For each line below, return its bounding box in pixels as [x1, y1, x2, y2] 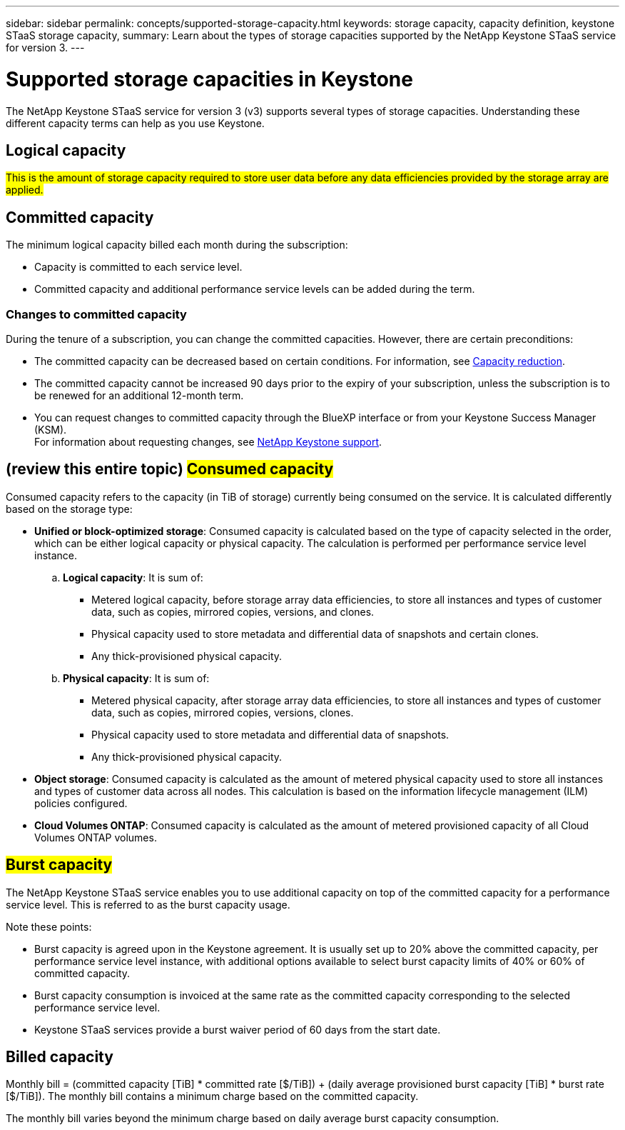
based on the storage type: [6, 502, 133, 515]
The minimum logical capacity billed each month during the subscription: [6, 239, 348, 251]
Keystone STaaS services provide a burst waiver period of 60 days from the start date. [34, 1023, 441, 1036]
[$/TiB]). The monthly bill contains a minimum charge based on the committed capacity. [6, 1090, 419, 1103]
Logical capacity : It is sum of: [63, 571, 203, 584]
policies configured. [34, 796, 128, 809]
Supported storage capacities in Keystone [6, 66, 413, 91]
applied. [6, 184, 44, 196]
